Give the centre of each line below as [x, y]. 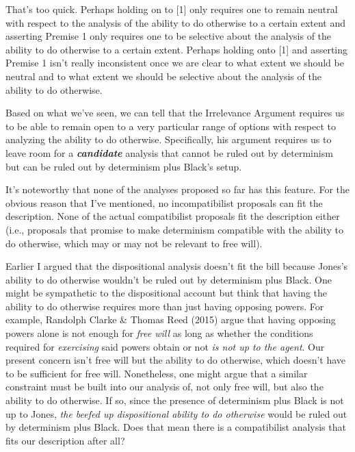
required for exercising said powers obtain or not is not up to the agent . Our [165, 346]
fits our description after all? [65, 440]
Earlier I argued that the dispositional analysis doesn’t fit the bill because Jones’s [177, 266]
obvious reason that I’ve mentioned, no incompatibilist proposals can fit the [164, 202]
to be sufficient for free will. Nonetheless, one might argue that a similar [157, 373]
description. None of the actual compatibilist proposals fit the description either [173, 216]
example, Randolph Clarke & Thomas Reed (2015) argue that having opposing [171, 319]
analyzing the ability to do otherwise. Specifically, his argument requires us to [169, 139]
